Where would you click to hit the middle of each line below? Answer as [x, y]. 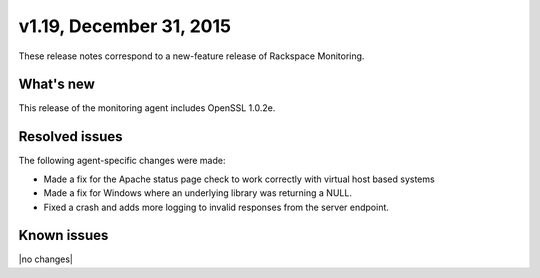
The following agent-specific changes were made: [122, 161]
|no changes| [46, 259]
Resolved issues [71, 136]
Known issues [63, 235]
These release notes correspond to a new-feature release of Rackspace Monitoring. [191, 56]
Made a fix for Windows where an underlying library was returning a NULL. [197, 193]
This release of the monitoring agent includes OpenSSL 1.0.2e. [147, 108]
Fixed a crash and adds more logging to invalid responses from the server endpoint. [216, 207]
